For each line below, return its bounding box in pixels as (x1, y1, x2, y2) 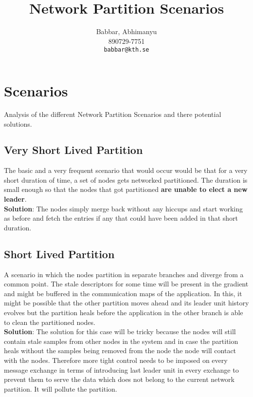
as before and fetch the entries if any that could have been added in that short (4, 213, 238, 223)
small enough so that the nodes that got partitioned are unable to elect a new (4, 184, 248, 194)
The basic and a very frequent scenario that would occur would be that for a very (4, 165, 248, 175)
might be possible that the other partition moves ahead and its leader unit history (4, 298, 249, 308)
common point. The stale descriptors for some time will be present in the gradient (4, 279, 249, 289)
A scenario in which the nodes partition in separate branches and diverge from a (4, 269, 244, 279)
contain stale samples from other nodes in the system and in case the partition (4, 336, 238, 346)
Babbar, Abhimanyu (96, 26, 157, 37)
